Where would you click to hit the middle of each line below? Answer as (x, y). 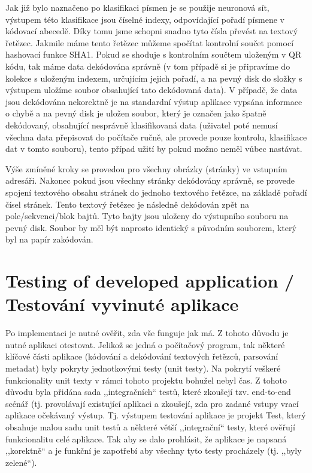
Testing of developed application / (150, 281)
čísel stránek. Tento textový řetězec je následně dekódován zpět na (128, 204)
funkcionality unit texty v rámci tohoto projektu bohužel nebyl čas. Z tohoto (146, 380)
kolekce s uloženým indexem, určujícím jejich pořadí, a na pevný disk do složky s (154, 78)
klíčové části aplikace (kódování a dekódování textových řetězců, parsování (142, 356)
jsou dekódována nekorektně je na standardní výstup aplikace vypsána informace (154, 101)
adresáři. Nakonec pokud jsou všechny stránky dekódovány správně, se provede (150, 180)
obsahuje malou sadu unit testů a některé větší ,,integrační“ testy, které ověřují (150, 426)
